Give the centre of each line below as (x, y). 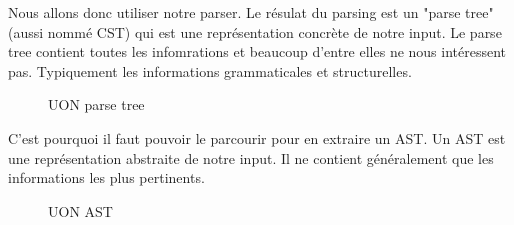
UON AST (80, 210)
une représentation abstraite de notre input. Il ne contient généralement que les (251, 157)
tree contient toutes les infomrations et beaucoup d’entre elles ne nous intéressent (257, 51)
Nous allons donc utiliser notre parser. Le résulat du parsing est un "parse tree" (251, 12)
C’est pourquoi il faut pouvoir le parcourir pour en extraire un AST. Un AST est (257, 137)
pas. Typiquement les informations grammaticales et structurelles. (210, 70)
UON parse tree (96, 104)
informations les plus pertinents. (106, 177)
